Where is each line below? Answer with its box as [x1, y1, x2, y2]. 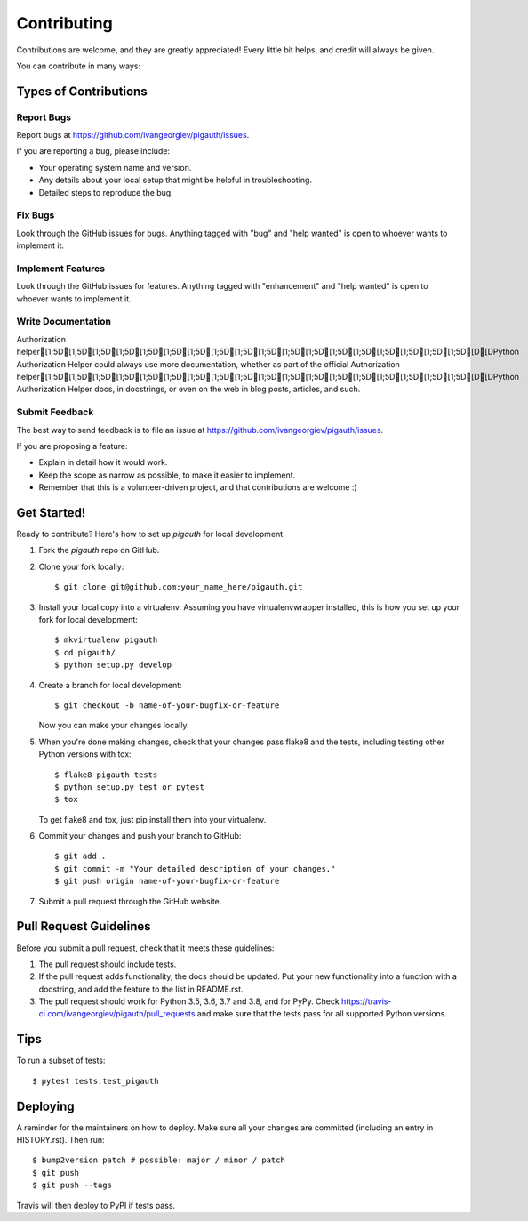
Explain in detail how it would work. [38, 457, 168, 468]
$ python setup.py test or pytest [54, 782, 204, 791]
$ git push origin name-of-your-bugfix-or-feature [54, 876, 280, 887]
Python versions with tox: [38, 749, 132, 759]
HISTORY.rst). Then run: [16, 1135, 105, 1145]
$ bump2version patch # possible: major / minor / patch [32, 1155, 286, 1165]
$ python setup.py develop [54, 660, 172, 671]
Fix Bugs [16, 209, 55, 221]
